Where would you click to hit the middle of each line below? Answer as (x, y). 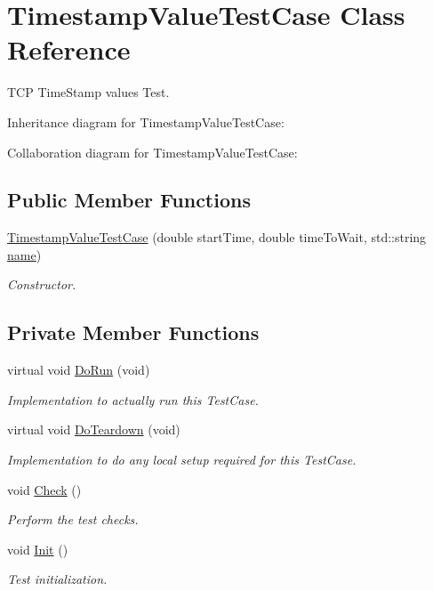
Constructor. (42, 284)
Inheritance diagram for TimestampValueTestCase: (146, 121)
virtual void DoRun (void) (79, 370)
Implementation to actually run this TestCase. (133, 399)
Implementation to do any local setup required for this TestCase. (182, 460)
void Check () (44, 489)
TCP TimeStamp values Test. (88, 92)
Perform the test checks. (73, 519)
